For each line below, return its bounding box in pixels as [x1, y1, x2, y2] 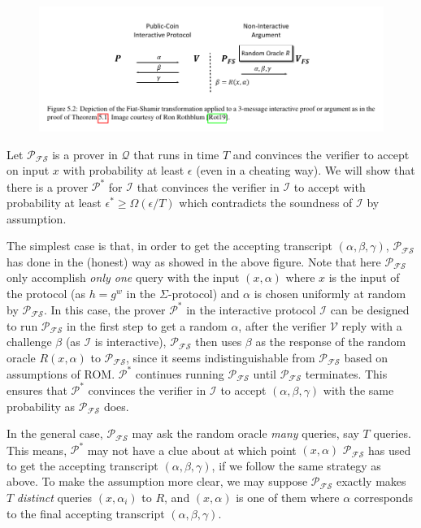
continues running [135, 365, 224, 382]
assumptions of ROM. [7, 365, 115, 382]
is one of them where [236, 489, 340, 506]
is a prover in [52, 145, 118, 162]
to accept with [293, 178, 366, 195]
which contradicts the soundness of [179, 193, 353, 210]
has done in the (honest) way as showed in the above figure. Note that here [7, 253, 381, 270]
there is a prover [7, 178, 89, 195]
